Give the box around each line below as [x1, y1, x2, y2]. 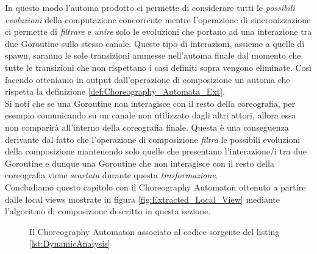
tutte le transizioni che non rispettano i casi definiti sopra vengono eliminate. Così [5, 60, 312, 73]
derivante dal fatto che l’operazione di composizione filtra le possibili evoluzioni [5, 132, 301, 145]
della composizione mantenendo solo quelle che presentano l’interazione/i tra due [5, 145, 307, 158]
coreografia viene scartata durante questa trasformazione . [5, 169, 218, 181]
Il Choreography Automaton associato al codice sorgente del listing [29, 225, 280, 238]
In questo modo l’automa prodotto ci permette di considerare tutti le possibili [5, 1, 295, 13]
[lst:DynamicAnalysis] [29, 237, 110, 250]
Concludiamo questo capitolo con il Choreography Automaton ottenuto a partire [5, 180, 306, 193]
